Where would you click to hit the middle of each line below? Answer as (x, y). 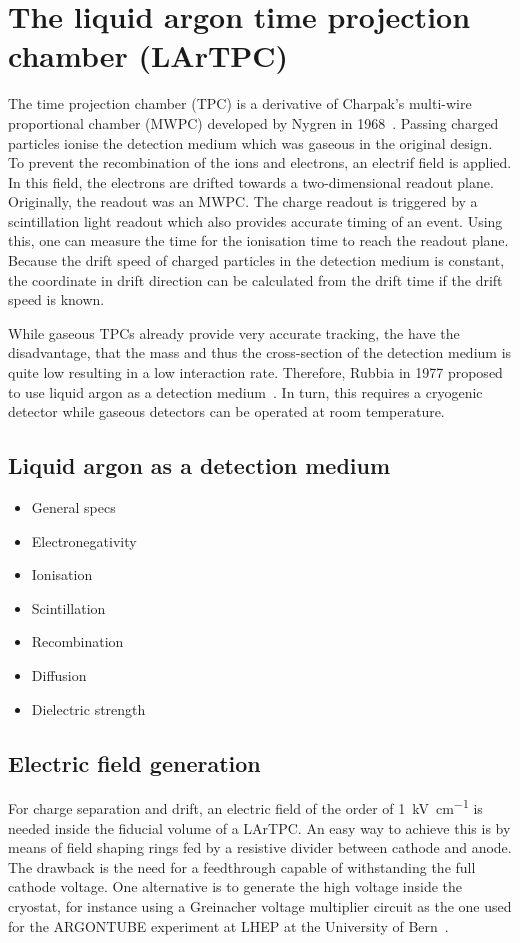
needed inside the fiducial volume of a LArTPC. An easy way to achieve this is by (259, 827)
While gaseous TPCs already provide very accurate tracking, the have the (234, 332)
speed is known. (56, 299)
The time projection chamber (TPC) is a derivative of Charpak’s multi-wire (240, 103)
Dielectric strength (88, 708)
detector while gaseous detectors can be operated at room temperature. (226, 411)
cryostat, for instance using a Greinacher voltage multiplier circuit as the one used (260, 906)
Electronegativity (84, 540)
